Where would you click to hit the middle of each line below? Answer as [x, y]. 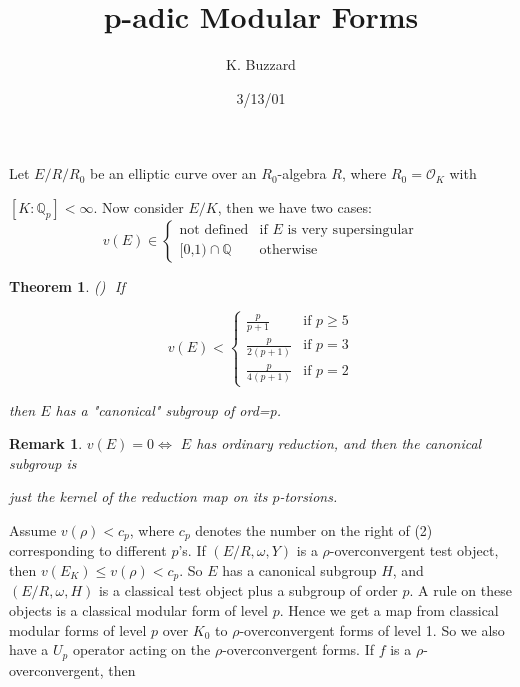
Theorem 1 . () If [67, 285]
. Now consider [138, 206]
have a [29, 649]
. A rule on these [460, 590]
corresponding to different [88, 550]
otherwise [288, 250]
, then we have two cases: [294, 206]
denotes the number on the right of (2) [314, 529]
